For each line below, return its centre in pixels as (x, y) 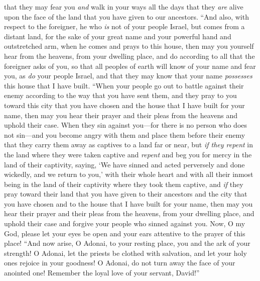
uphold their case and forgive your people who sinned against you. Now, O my (125, 223)
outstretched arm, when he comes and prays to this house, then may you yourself (129, 46)
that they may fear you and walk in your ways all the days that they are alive (124, 7)
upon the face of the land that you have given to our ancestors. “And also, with (126, 16)
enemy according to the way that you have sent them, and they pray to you (120, 95)
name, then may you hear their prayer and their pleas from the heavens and (121, 115)
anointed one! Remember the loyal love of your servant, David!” (102, 273)
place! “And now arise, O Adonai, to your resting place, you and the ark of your (127, 243)
